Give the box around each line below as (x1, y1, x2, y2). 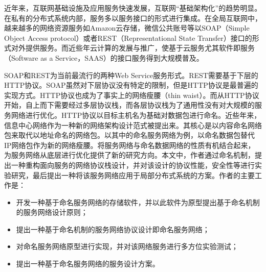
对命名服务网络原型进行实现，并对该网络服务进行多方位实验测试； (16, 241, 238, 252)
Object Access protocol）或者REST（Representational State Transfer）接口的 (4, 32, 252, 43)
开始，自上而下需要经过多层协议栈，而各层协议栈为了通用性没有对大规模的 (4, 100, 255, 110)
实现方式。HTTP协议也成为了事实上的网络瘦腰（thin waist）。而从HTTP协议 (4, 89, 259, 100)
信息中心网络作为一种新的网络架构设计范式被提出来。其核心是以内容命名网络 (4, 119, 262, 130)
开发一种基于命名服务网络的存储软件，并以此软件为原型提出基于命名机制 (16, 196, 260, 207)
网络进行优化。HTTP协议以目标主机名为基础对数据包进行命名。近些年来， (11, 109, 261, 120)
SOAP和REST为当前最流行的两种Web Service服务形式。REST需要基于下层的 (4, 69, 258, 80)
